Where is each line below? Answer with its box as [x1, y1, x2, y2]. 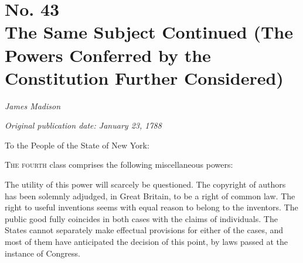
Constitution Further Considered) [5, 65, 284, 89]
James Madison [5, 99, 61, 112]
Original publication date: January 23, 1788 [5, 119, 162, 131]
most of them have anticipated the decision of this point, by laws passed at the [5, 236, 288, 248]
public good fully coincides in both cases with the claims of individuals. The [5, 212, 278, 224]
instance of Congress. [5, 247, 80, 259]
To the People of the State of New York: [5, 139, 149, 151]
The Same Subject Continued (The [5, 20, 293, 44]
